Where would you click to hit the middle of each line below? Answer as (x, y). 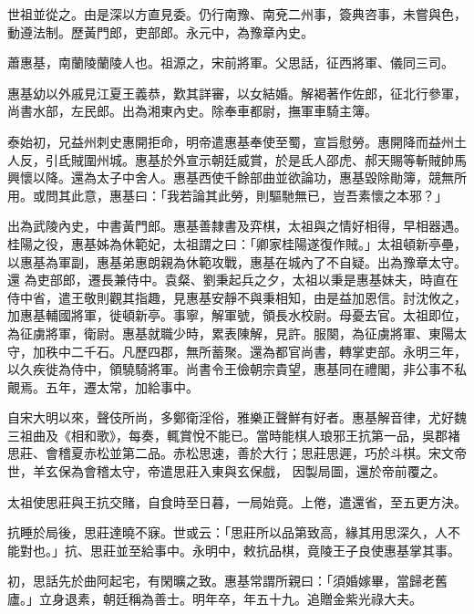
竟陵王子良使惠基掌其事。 (383, 550)
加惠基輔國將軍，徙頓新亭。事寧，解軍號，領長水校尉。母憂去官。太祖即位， (237, 315)
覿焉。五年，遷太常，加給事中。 (103, 386)
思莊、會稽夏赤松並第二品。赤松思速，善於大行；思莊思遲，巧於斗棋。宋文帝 (237, 453)
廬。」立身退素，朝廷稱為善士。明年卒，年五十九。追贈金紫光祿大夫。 (215, 599)
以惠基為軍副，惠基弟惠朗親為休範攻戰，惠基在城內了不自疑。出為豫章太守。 (237, 261)
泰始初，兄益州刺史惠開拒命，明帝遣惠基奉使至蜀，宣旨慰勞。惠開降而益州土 (237, 141)
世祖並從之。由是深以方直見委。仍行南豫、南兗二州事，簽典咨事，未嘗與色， (237, 14)
